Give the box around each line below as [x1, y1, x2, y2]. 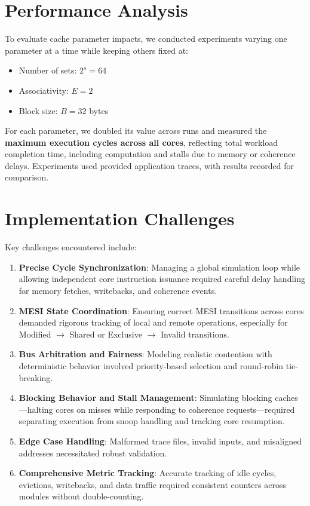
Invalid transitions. [160, 327, 229, 340]
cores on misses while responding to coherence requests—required [56, 403, 295, 415]
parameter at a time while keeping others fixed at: [5, 44, 189, 56]
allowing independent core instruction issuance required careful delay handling [19, 272, 306, 285]
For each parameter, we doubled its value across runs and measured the [5, 124, 267, 137]
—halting [19, 403, 53, 415]
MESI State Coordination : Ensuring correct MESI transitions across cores [19, 304, 304, 317]
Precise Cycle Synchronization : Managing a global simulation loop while [19, 260, 300, 273]
